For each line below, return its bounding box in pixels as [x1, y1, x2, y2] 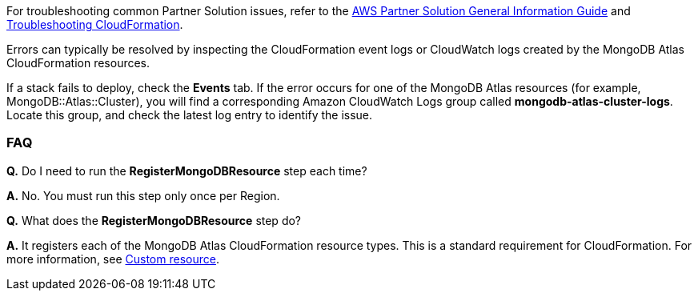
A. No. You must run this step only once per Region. [6, 188, 280, 203]
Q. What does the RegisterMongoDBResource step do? [6, 213, 302, 227]
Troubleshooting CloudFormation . [6, 18, 183, 31]
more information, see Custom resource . [6, 251, 219, 266]
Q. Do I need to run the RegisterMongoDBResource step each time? [6, 163, 367, 178]
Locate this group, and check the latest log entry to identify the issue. [6, 108, 373, 122]
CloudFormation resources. [6, 56, 150, 70]
